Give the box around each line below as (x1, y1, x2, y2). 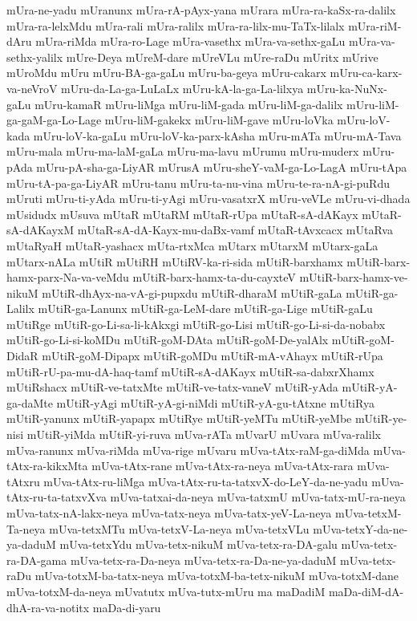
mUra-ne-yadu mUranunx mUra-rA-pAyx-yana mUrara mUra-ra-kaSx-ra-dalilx (6, 2, 396, 18)
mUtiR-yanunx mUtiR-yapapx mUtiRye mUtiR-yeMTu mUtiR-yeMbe (6, 410, 352, 427)
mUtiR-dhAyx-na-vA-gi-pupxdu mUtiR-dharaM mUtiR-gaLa (42, 284, 342, 301)
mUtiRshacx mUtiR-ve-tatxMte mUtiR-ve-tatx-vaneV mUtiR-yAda (6, 379, 338, 396)
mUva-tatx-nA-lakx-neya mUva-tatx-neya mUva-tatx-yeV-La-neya (6, 505, 332, 521)
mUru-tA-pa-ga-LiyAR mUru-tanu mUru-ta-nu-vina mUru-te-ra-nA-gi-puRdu (6, 174, 390, 191)
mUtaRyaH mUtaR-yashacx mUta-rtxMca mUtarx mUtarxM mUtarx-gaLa (6, 237, 379, 254)
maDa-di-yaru (92, 599, 161, 615)
